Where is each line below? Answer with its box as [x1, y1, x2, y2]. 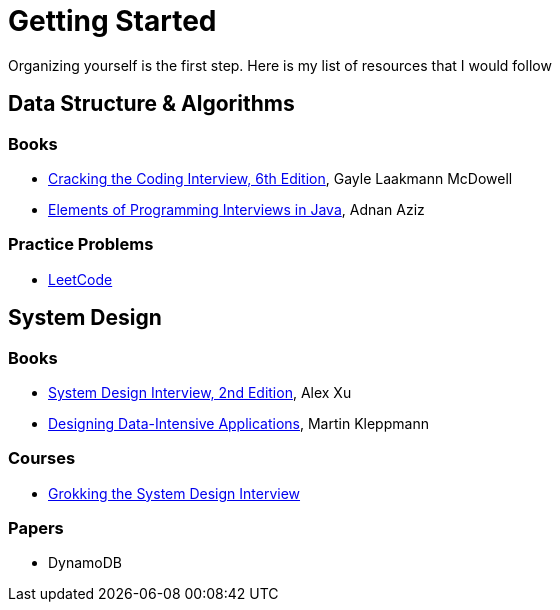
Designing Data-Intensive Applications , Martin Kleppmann [48, 414, 429, 432]
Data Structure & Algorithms [8, 91, 295, 117]
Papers [8, 518, 64, 539]
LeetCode [48, 270, 113, 288]
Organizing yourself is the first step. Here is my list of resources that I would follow [8, 56, 552, 74]
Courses [8, 448, 76, 469]
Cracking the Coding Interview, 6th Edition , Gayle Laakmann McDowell [48, 169, 513, 187]
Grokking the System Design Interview [48, 484, 301, 502]
